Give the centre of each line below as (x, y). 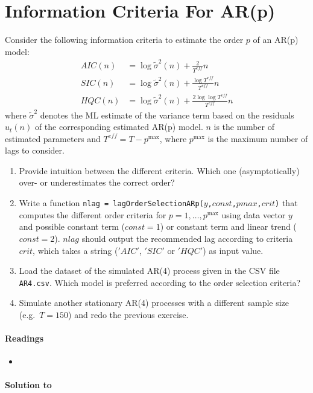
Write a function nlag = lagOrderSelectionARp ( (111, 203)
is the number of (244, 127)
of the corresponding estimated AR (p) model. (119, 127)
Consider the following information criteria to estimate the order (124, 40)
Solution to (28, 384)
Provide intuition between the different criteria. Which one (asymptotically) (159, 170)
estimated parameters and (53, 138)
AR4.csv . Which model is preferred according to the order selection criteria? (160, 282)
